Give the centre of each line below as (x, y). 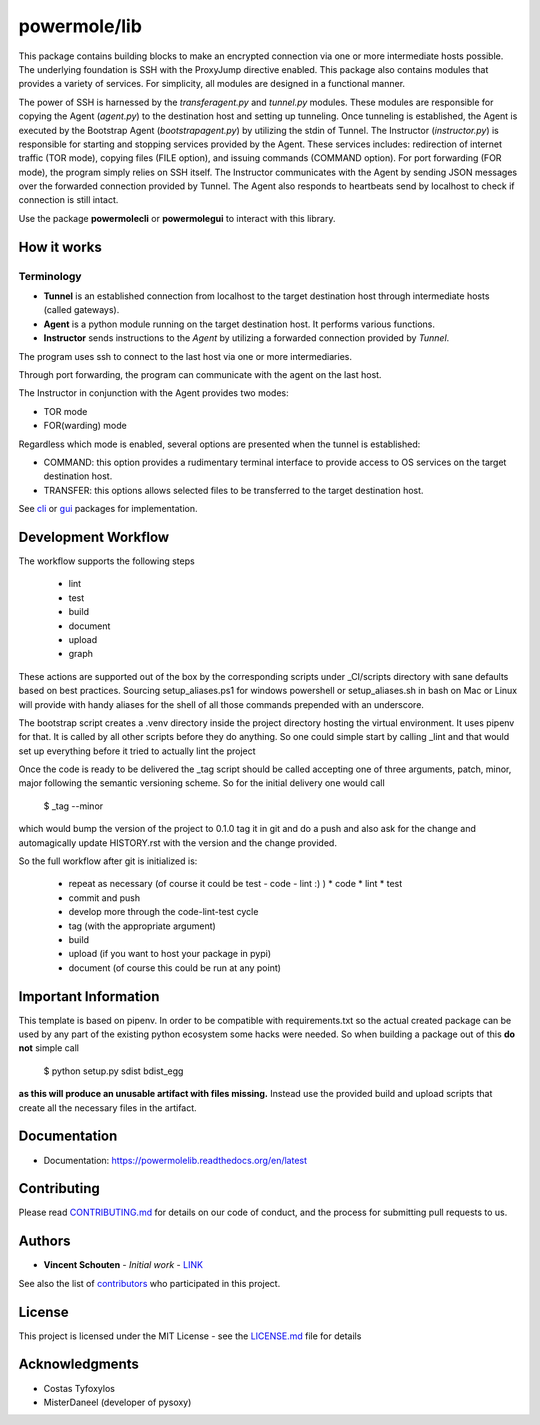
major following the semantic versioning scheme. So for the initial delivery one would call (201, 783)
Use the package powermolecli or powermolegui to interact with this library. (177, 218)
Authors (44, 1241)
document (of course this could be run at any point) (175, 967)
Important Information (89, 996)
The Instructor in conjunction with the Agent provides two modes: (153, 393)
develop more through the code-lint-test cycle (163, 912)
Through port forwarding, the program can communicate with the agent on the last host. (200, 374)
